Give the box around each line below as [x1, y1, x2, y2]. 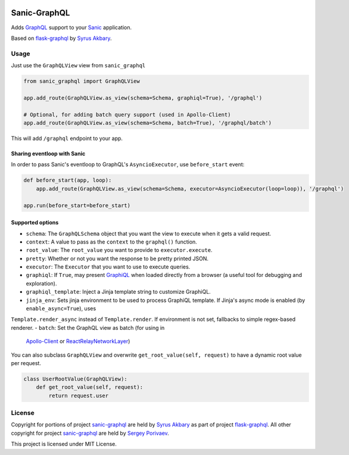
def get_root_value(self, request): [36, 384, 143, 391]
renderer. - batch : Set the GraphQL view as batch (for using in [11, 324, 165, 331]
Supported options [11, 219, 59, 226]
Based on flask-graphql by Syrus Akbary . [11, 35, 113, 42]
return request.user [48, 392, 109, 399]
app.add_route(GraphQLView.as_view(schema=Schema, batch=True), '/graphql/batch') [23, 119, 272, 126]
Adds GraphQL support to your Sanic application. [11, 24, 132, 31]
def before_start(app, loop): [23, 177, 112, 184]
